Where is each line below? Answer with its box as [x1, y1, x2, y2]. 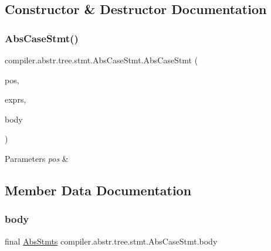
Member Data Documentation [5, 181, 192, 199]
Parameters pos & [5, 152, 69, 164]
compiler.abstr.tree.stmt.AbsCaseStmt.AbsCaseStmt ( [5, 54, 198, 66]
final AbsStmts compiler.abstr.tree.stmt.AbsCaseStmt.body [5, 235, 218, 247]
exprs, [5, 93, 26, 106]
